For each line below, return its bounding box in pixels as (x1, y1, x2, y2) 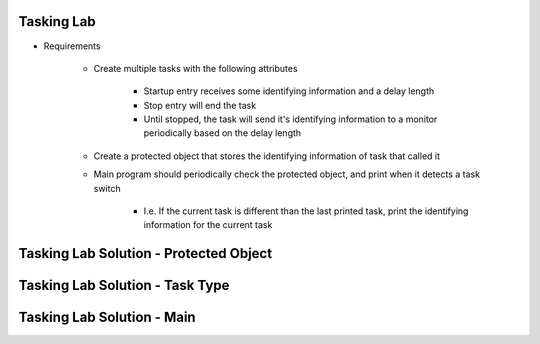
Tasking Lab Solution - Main (18, 309, 196, 326)
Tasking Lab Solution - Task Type (18, 277, 230, 294)
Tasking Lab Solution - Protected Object (18, 245, 273, 262)
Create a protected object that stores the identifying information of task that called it (93, 150, 440, 162)
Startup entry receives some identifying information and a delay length (143, 85, 435, 97)
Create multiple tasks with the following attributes (93, 62, 299, 74)
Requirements (43, 40, 101, 52)
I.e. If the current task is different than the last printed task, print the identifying (143, 205, 469, 217)
